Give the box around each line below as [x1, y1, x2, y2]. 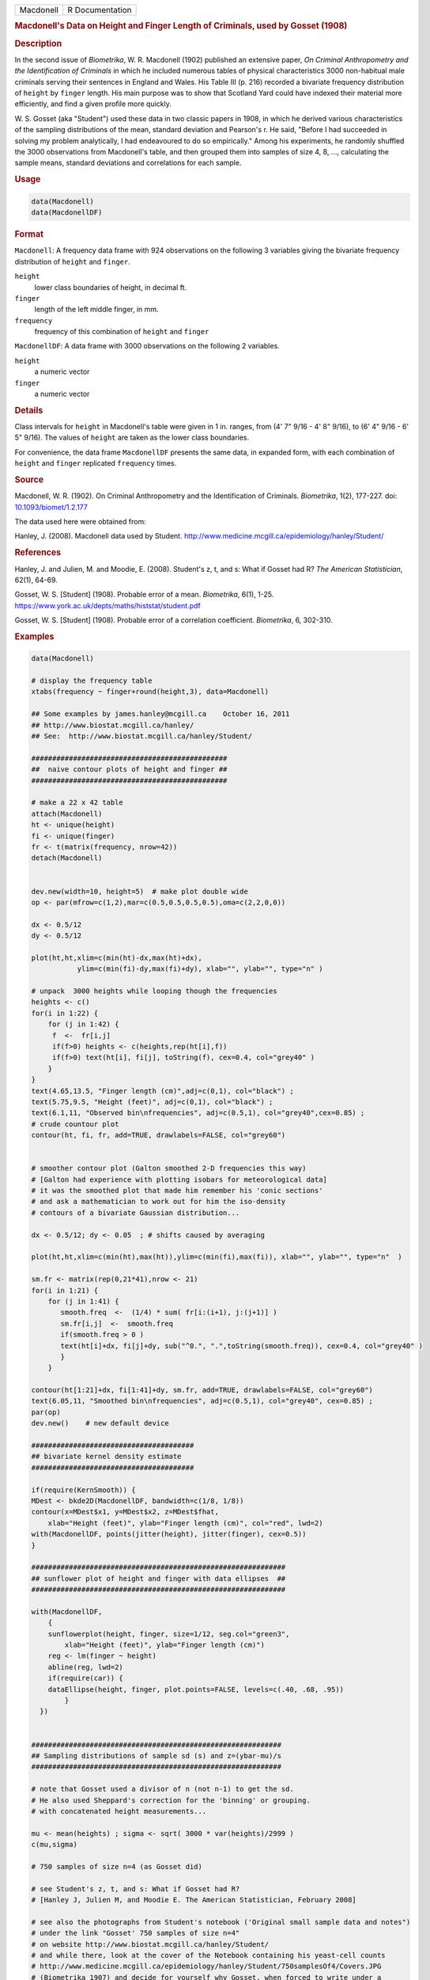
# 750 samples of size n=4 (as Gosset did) [31, 1862, 203, 1871]
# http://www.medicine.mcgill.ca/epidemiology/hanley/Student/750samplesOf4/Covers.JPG [31, 1962, 382, 1971]
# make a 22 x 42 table [31, 798, 124, 807]
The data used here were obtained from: [14, 517, 146, 527]
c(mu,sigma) [31, 1840, 78, 1849]
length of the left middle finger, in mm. [34, 305, 159, 314]
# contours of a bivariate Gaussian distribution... [31, 1208, 240, 1217]
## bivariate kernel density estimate [31, 1452, 182, 1461]
